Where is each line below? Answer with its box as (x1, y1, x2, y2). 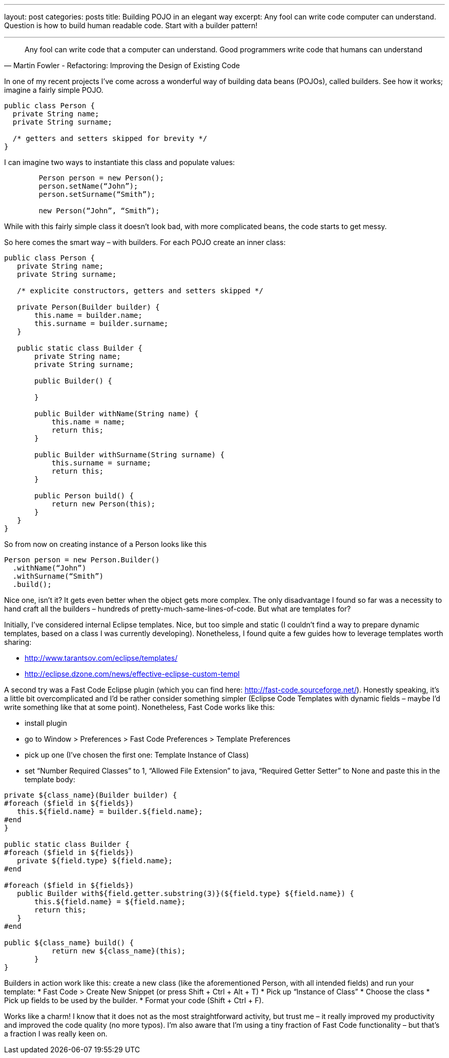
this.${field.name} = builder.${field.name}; (17, 807, 203, 816)
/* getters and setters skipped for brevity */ (12, 134, 208, 143)
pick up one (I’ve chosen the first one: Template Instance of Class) (25, 750, 249, 759)
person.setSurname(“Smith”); (38, 190, 156, 198)
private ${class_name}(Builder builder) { (4, 791, 177, 799)
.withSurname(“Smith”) (12, 572, 104, 580)
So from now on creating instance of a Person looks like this (4, 540, 207, 548)
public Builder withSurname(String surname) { (34, 451, 224, 459)
